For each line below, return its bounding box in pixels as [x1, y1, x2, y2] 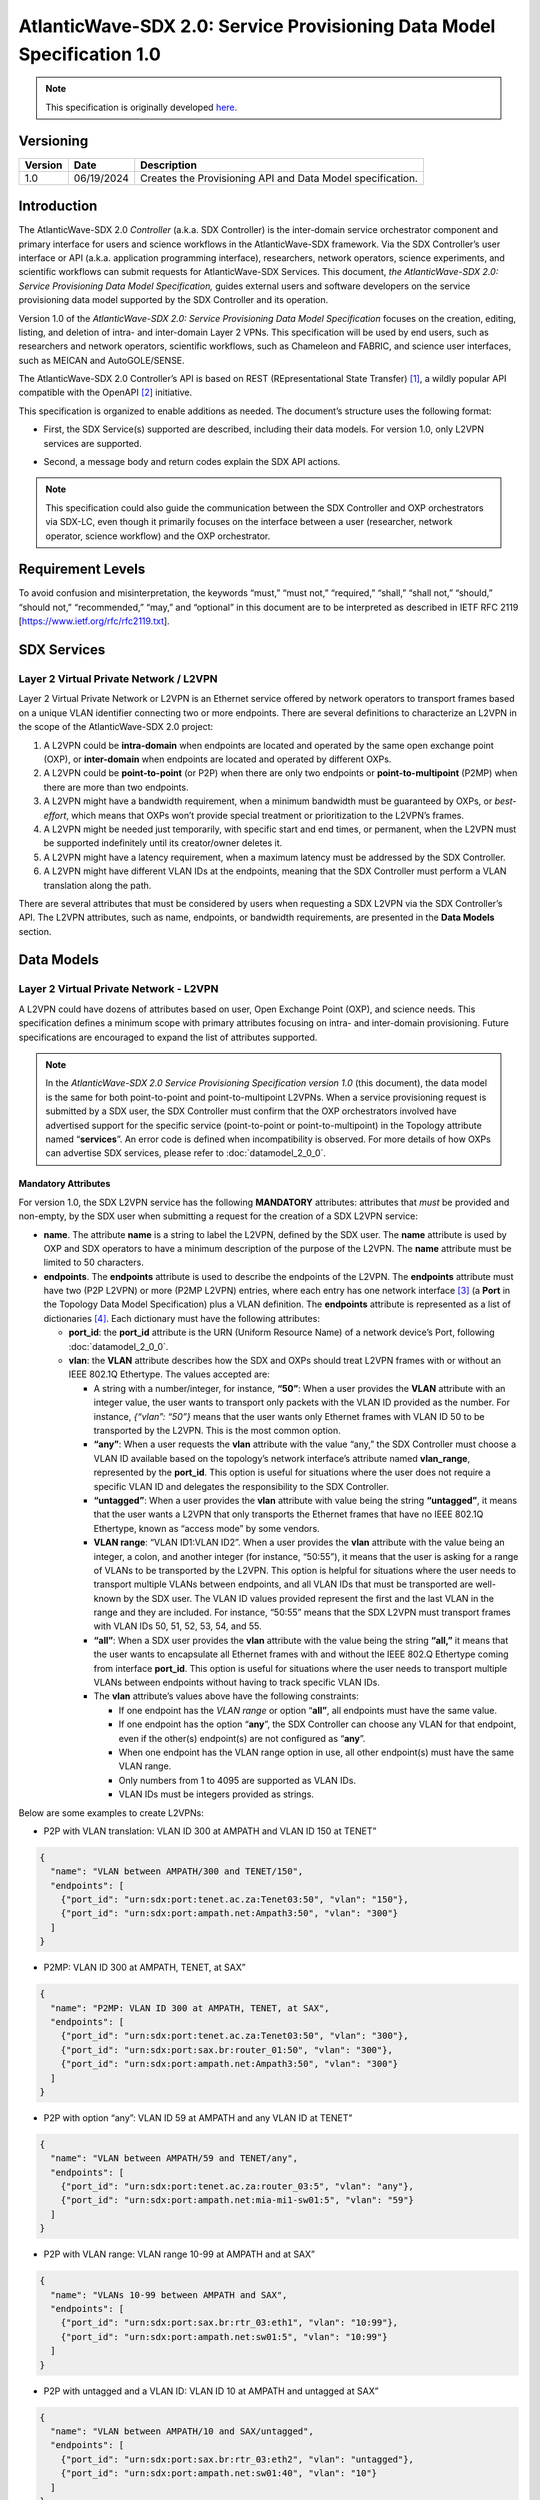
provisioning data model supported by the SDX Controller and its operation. [18, 294, 329, 306]
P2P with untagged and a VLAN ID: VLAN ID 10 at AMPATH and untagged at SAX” [43, 2385, 379, 2397]
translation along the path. [43, 879, 152, 891]
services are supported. [43, 437, 142, 449]
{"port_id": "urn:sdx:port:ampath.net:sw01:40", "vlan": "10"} [60, 2468, 378, 2479]
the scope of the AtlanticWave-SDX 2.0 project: [18, 721, 214, 733]
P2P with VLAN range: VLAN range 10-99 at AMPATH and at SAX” [43, 2248, 315, 2260]
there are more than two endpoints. [43, 781, 189, 793]
